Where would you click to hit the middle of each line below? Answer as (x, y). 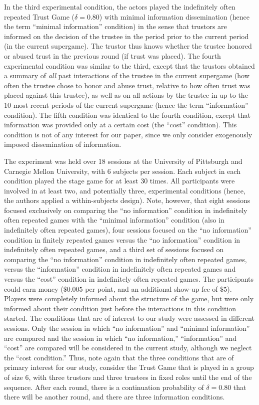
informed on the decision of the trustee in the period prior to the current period (126, 36)
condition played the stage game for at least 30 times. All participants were (119, 181)
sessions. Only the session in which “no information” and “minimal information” (127, 328)
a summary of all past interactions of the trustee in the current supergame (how (127, 75)
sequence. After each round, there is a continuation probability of (104, 387)
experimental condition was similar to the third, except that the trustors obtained (129, 65)
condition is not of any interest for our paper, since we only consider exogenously (128, 134)
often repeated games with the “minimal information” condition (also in (114, 220)
